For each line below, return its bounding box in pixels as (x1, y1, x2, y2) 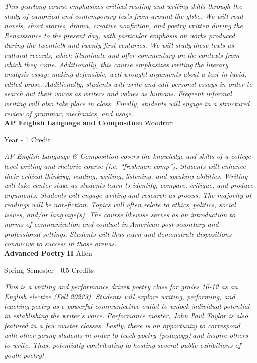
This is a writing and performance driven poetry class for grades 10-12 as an (4, 281, 238, 292)
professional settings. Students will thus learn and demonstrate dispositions (4, 229, 232, 239)
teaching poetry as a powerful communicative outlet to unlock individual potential (4, 301, 250, 311)
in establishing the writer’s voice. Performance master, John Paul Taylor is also (4, 310, 248, 321)
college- (231, 151, 254, 161)
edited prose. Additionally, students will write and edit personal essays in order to (4, 78, 253, 89)
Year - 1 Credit (4, 134, 51, 144)
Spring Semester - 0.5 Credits (4, 264, 94, 275)
